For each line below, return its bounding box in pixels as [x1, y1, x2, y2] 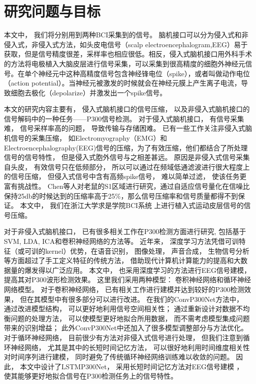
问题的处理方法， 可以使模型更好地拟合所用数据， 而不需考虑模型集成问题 [10, 313, 250, 323]
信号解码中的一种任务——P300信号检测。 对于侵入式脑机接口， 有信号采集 [4, 113, 244, 123]
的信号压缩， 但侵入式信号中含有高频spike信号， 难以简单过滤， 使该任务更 [4, 171, 247, 181]
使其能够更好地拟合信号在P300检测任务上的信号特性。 [4, 371, 178, 381]
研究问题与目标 [4, 1, 101, 21]
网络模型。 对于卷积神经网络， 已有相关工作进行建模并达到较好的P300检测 [4, 284, 244, 294]
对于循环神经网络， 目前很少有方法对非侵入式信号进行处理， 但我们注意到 [4, 332, 243, 342]
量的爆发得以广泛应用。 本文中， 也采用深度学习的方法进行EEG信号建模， [10, 265, 251, 275]
